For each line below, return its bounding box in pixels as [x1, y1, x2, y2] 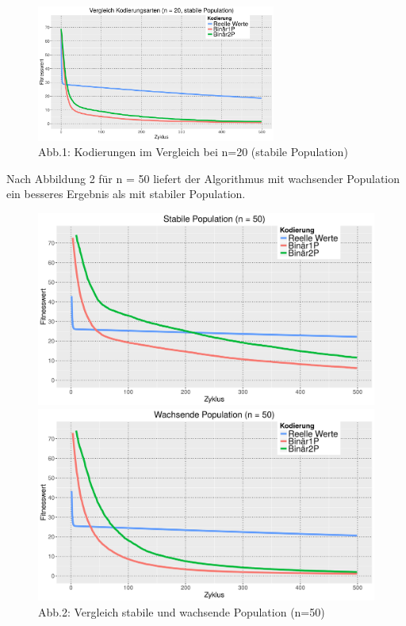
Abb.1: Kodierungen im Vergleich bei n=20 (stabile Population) [38, 143, 348, 160]
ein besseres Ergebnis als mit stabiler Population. [6, 185, 246, 202]
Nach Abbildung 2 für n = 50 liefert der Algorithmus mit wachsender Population [6, 170, 400, 186]
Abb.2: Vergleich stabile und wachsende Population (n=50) [38, 603, 325, 620]
